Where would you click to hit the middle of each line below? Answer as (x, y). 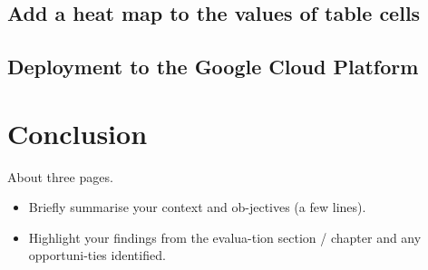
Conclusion (78, 133)
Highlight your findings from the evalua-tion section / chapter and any (225, 237)
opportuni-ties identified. (97, 255)
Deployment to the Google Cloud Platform (213, 67)
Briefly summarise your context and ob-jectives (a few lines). (197, 207)
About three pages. (60, 176)
